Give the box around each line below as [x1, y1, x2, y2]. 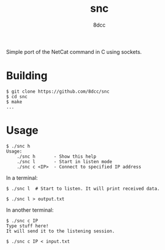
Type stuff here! [6, 223, 49, 229]
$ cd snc [6, 93, 28, 99]
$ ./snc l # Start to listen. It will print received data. [6, 186, 160, 191]
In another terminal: [6, 206, 54, 213]
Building [6, 69, 48, 83]
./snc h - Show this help [17, 153, 96, 160]
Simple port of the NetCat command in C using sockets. [6, 48, 142, 55]
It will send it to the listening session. [6, 228, 115, 234]
